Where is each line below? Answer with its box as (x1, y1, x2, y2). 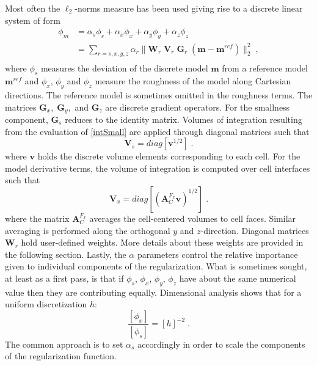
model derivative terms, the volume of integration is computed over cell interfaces (5, 161, 310, 174)
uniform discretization (5, 298, 87, 310)
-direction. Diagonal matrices (200, 224, 309, 236)
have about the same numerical (179, 271, 296, 284)
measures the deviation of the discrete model (40, 62, 208, 75)
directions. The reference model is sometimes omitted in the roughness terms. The (5, 88, 313, 101)
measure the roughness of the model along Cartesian (95, 75, 291, 87)
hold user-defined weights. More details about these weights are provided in (21, 236, 304, 249)
